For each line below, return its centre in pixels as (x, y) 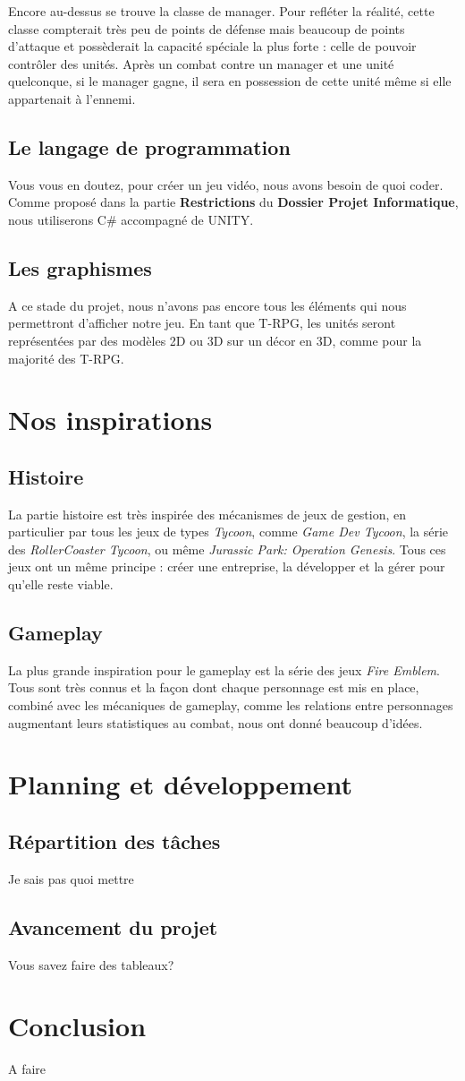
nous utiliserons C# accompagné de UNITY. (131, 219)
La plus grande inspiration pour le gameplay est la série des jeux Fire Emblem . (224, 669)
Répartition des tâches (114, 841)
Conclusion (77, 1026)
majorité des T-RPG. (66, 358)
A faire (27, 1069)
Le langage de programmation (149, 146)
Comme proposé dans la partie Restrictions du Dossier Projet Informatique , (233, 202)
